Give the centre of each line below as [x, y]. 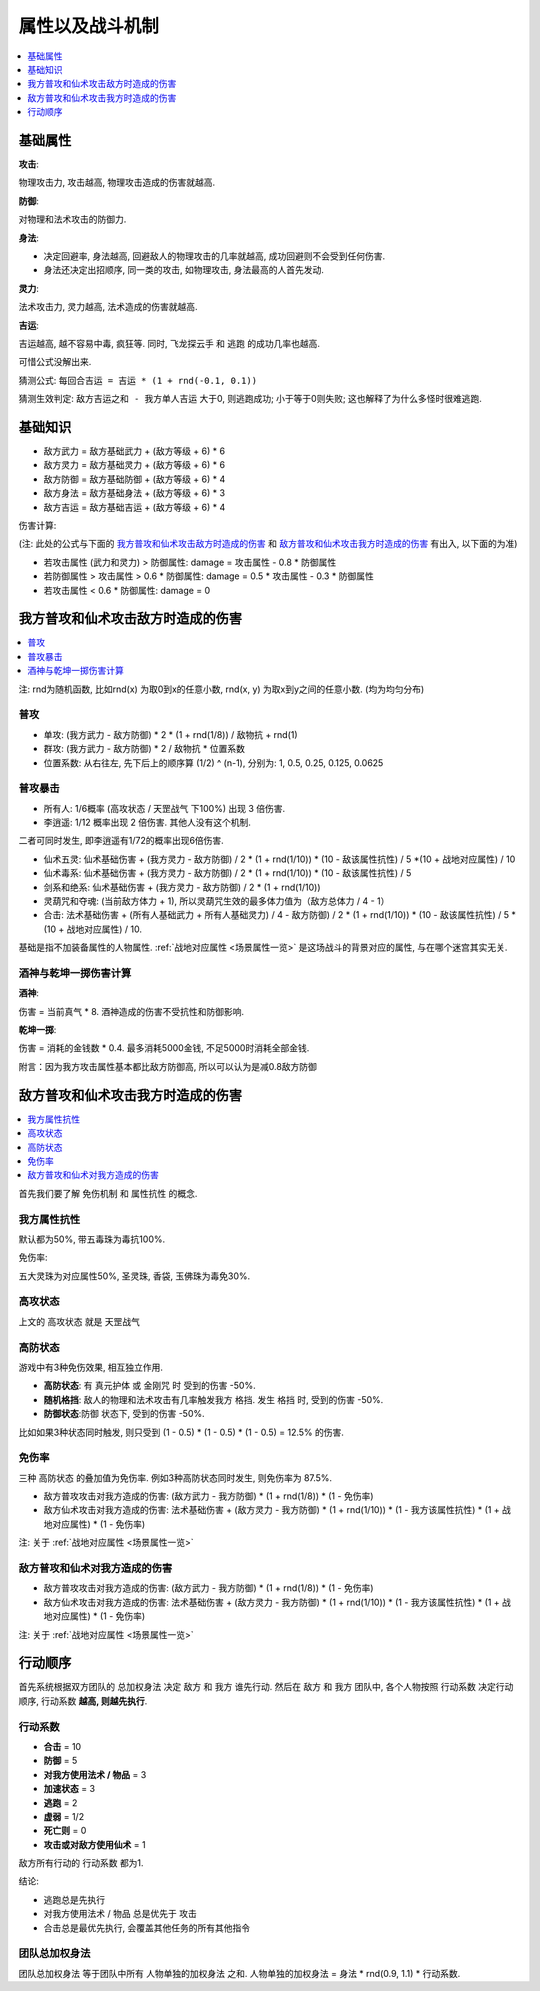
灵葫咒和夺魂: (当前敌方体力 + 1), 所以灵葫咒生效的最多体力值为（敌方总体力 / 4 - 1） [216, 901]
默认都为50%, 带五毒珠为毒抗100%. [91, 1239]
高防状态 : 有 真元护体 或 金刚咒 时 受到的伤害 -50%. [149, 1386]
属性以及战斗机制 [89, 26]
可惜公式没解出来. [55, 362]
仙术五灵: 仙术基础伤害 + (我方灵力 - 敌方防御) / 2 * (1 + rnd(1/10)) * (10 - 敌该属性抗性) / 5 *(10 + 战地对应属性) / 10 [279, 859]
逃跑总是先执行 [74, 1899]
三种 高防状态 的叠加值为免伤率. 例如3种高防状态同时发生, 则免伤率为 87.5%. [175, 1477]
